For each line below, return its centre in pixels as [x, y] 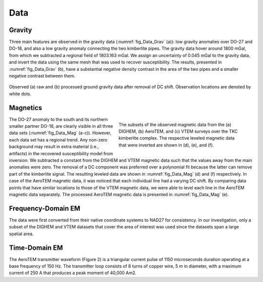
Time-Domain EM [36, 248]
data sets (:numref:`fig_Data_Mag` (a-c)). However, [60, 133]
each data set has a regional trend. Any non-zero [58, 140]
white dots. [20, 94]
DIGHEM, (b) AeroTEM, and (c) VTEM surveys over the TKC [178, 131]
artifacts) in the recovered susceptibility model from [61, 153]
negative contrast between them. [42, 76]
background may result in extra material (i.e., [54, 147]
